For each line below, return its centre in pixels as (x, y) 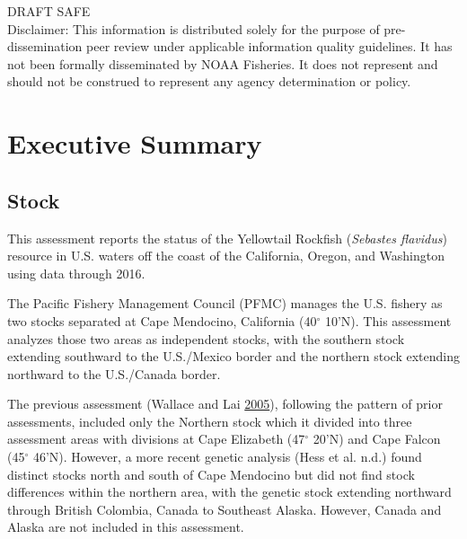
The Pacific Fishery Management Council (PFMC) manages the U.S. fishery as (225, 303)
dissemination (45, 46)
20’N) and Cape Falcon (377, 439)
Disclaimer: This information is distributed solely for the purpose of (194, 28)
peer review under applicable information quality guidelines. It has (269, 46)
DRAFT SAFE (49, 11)
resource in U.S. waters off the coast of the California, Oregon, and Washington (226, 256)
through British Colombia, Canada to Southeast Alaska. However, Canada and (225, 509)
